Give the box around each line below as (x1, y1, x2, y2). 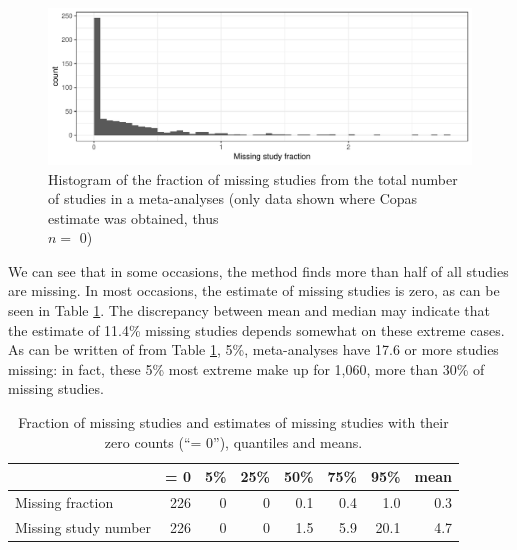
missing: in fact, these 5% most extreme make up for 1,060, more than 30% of (8, 358, 485, 379)
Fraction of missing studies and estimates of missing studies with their (18, 412, 449, 433)
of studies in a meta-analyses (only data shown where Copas (48, 188, 418, 209)
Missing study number (15, 516, 152, 537)
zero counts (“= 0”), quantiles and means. (104, 431, 363, 452)
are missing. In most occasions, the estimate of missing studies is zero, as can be (8, 280, 500, 301)
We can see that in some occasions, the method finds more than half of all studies (8, 260, 509, 281)
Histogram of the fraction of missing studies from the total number (48, 168, 458, 189)
